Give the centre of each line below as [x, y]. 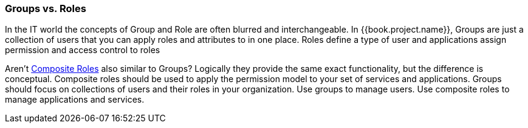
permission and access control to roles [83, 50]
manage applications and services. [75, 100]
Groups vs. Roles [46, 8]
